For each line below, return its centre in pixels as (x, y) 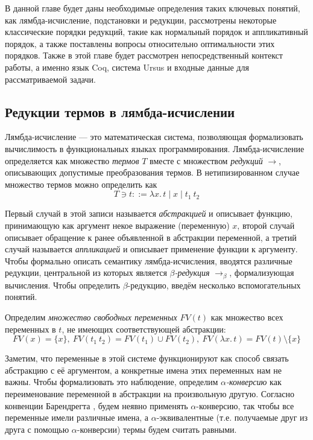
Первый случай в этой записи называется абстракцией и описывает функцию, (149, 213)
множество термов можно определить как (81, 184)
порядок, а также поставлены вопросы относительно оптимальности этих (140, 43)
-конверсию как (254, 382)
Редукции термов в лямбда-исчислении (120, 111)
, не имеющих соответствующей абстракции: (144, 329)
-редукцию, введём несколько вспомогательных (214, 285)
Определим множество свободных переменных (91, 317)
